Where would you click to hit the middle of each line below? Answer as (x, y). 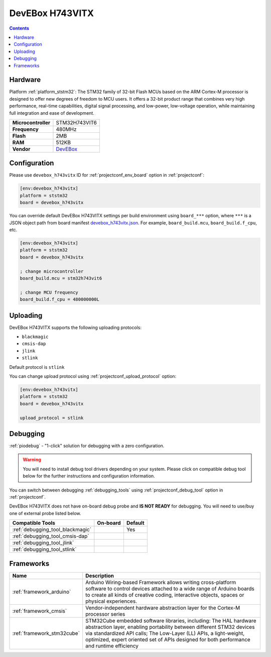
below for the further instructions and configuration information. (89, 476)
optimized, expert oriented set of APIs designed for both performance (168, 639)
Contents (19, 28)
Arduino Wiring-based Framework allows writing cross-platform (161, 582)
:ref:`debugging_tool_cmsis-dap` (51, 536)
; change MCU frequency (49, 292)
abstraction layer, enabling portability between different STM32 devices (170, 627)
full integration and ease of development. (52, 113)
